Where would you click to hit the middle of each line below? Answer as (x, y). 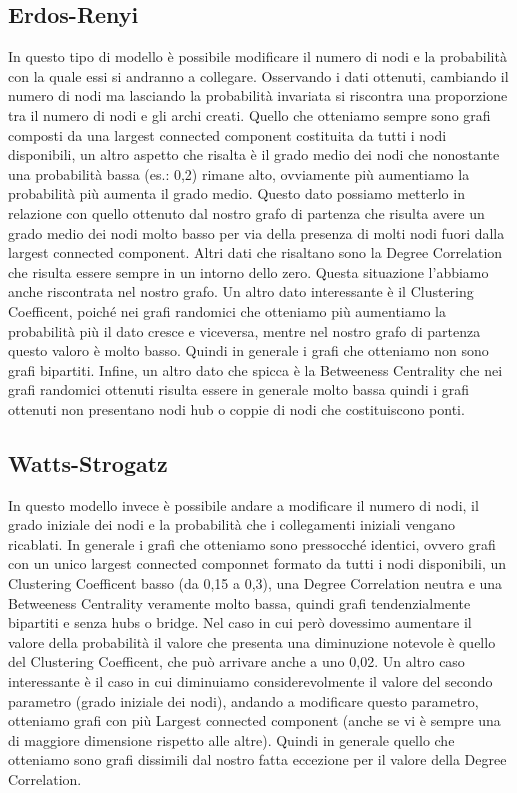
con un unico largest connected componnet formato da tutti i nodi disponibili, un (257, 563)
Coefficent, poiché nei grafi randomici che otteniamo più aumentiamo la (227, 310)
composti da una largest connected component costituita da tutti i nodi (227, 134)
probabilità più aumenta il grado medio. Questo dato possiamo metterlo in (236, 193)
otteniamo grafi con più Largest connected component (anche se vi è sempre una (254, 720)
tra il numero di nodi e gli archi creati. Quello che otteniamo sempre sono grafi (249, 114)
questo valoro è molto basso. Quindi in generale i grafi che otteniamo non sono (248, 350)
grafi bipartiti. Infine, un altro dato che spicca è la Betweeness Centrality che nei (255, 369)
